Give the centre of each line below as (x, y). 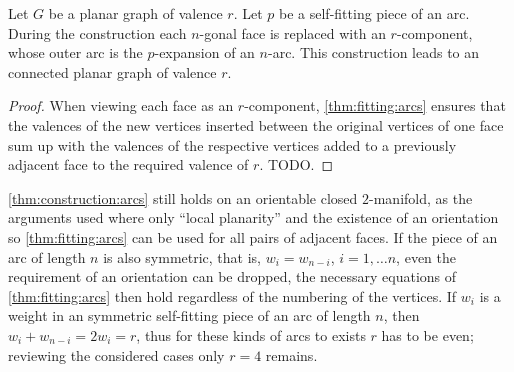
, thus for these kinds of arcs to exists (251, 334)
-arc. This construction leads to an (373, 52)
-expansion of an (204, 52)
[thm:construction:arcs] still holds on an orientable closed (183, 197)
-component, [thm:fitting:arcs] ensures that (375, 105)
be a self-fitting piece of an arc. (374, 13)
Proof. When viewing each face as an (121, 105)
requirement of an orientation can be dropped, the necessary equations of (232, 276)
